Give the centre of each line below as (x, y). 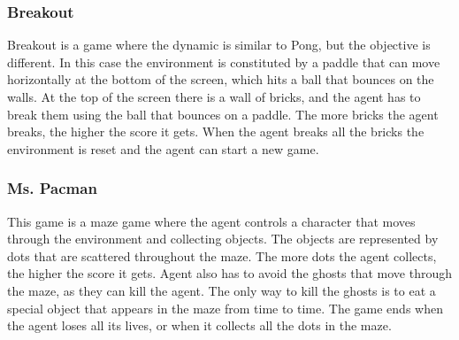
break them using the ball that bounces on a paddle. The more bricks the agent (223, 114)
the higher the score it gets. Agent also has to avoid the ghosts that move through (229, 273)
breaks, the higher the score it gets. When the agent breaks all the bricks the (216, 131)
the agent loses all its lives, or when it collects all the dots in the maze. (199, 325)
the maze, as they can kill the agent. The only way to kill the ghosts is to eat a (222, 290)
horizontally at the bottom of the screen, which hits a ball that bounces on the (221, 79)
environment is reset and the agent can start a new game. (163, 148)
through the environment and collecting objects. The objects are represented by (223, 239)
